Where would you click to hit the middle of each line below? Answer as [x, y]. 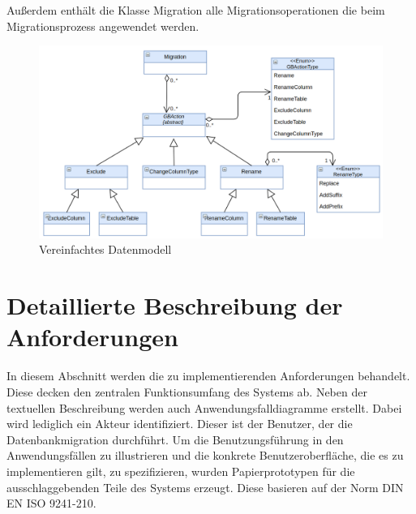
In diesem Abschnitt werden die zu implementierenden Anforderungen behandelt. [208, 376]
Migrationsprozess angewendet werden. [103, 26]
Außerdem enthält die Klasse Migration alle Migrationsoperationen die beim [196, 10]
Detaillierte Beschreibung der [175, 305]
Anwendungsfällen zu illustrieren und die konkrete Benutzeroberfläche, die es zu [205, 455]
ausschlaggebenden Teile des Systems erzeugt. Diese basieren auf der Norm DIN [205, 487]
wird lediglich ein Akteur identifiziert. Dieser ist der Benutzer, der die [180, 424]
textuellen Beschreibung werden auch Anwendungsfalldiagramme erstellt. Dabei [204, 407]
